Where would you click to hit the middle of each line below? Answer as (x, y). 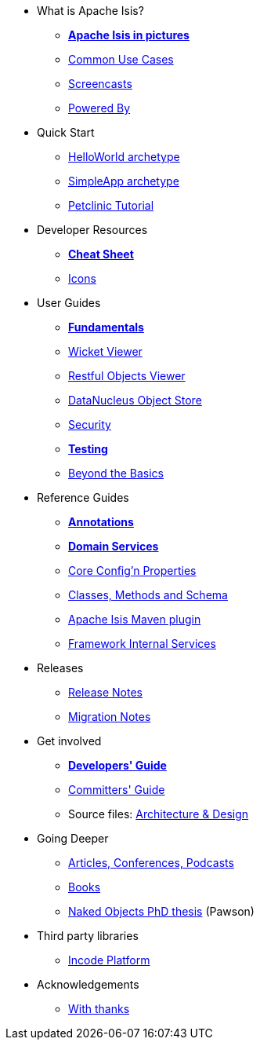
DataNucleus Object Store (135, 400)
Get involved (69, 741)
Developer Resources (92, 230)
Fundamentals (106, 327)
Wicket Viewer (105, 351)
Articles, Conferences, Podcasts (151, 863)
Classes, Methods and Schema (148, 595)
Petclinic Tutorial (111, 205)
